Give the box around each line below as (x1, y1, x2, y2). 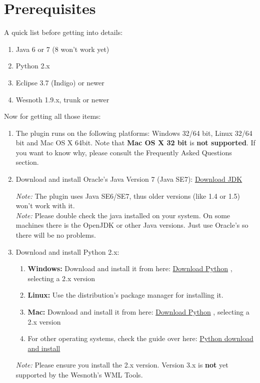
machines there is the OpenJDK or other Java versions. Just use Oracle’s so (15, 220, 248, 230)
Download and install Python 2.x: (15, 246, 119, 257)
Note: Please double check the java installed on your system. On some (15, 210, 230, 220)
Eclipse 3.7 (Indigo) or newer (15, 77, 104, 87)
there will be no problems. (15, 230, 96, 240)
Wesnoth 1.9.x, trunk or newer (15, 94, 109, 104)
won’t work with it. (15, 200, 75, 211)
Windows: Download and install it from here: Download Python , (27, 263, 232, 274)
